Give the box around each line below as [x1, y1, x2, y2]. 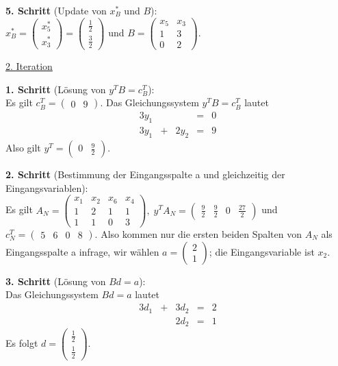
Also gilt [5, 141, 41, 155]
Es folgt [5, 335, 38, 350]
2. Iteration [5, 59, 53, 73]
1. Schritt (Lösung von [5, 82, 106, 96]
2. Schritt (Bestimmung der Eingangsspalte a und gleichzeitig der [5, 167, 285, 182]
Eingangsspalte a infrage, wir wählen [5, 244, 159, 258]
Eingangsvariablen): [5, 180, 88, 195]
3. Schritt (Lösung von [5, 273, 106, 288]
